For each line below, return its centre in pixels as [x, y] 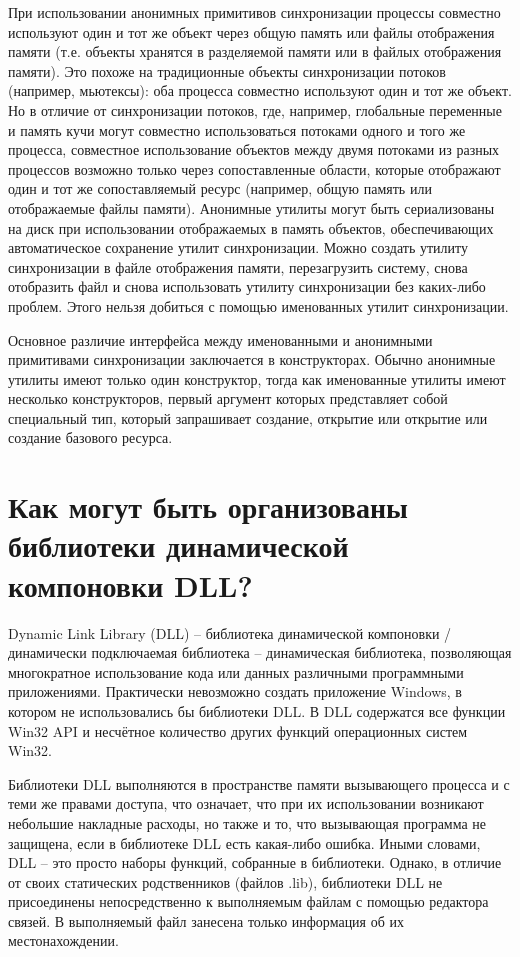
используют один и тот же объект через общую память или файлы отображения [251, 31]
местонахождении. [63, 940]
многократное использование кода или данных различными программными [236, 671]
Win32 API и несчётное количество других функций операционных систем [238, 730]
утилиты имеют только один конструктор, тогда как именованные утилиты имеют [257, 378]
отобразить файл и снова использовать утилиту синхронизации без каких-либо [247, 286]
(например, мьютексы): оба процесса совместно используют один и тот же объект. [260, 90]
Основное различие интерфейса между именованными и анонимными [220, 339]
